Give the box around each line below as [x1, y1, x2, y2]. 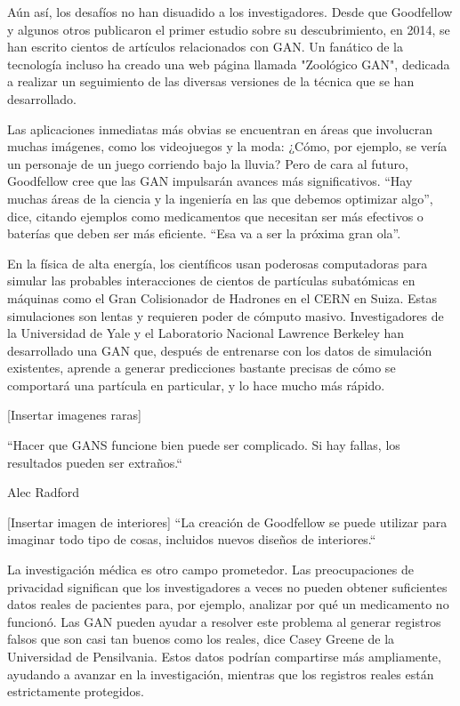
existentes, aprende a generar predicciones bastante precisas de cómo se [7, 358, 396, 377]
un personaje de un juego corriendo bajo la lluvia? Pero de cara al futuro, [7, 154, 408, 172]
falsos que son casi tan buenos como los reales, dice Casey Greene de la [7, 630, 395, 648]
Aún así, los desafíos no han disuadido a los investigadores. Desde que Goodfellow [7, 3, 453, 20]
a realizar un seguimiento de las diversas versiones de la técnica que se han [7, 72, 415, 91]
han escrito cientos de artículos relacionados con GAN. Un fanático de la [7, 37, 404, 56]
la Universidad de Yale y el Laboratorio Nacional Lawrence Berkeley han [7, 324, 405, 342]
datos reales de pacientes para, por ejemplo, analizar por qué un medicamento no [7, 595, 449, 614]
